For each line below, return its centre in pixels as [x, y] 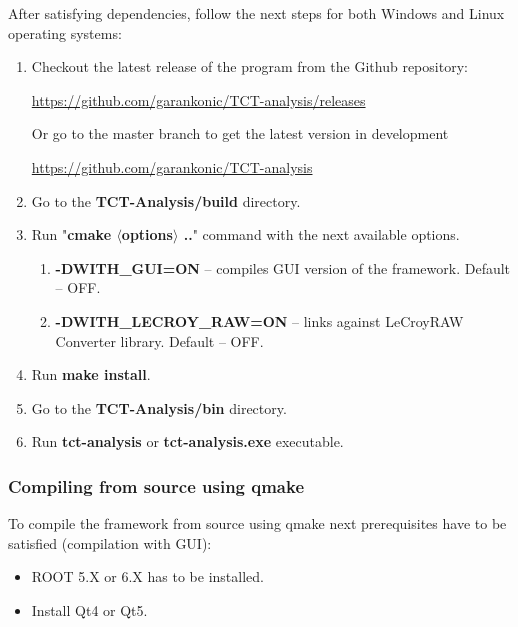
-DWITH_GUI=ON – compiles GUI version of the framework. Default [283, 267]
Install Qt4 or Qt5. [89, 609]
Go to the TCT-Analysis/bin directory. [159, 407]
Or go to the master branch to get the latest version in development [240, 133]
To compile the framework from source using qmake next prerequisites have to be [257, 523]
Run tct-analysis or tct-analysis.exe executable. [187, 441]
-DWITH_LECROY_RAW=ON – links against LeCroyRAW [259, 320]
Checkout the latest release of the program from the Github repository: [249, 66]
